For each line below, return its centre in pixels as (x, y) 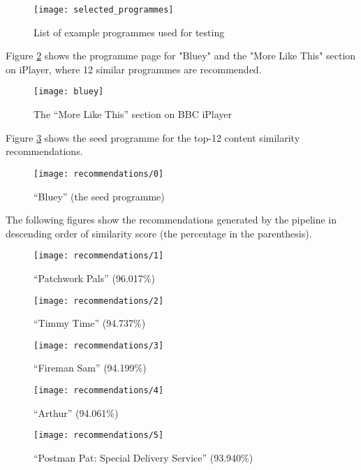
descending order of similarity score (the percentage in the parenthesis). (159, 233)
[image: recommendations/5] (99, 435)
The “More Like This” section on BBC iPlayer (133, 114)
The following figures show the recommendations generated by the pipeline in (171, 220)
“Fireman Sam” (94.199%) (90, 368)
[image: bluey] (69, 92)
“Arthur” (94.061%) (76, 412)
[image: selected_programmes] (104, 10)
